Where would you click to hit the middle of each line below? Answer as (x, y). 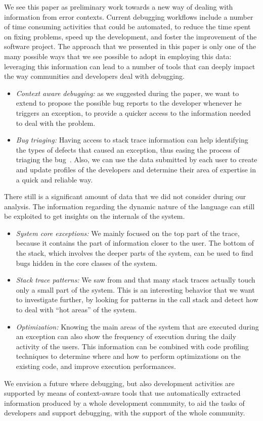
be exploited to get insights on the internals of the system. (95, 216)
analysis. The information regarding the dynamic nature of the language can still (129, 206)
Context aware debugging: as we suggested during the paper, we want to (127, 93)
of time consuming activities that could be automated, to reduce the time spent (127, 27)
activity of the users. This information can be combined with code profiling (132, 346)
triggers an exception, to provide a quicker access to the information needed (133, 112)
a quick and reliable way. (54, 179)
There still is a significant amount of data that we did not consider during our (125, 196)
